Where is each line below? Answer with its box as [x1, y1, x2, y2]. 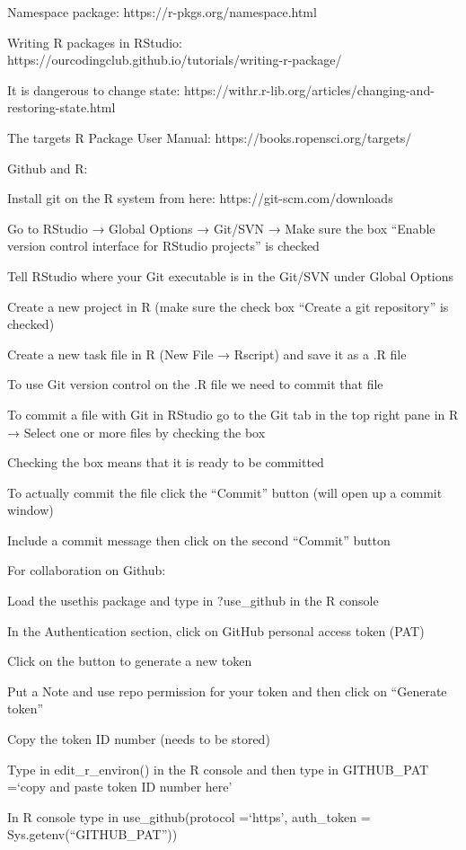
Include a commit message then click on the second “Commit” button [7, 530, 391, 549]
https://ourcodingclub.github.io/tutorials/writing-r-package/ [7, 50, 342, 69]
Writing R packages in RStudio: [7, 32, 182, 51]
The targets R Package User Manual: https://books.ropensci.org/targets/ [7, 128, 412, 146]
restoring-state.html [7, 98, 116, 117]
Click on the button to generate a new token [7, 651, 252, 670]
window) [7, 500, 54, 519]
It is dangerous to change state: [7, 80, 180, 99]
